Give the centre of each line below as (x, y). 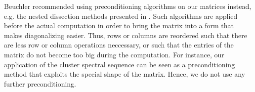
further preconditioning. (40, 83)
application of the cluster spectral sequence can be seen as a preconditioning (120, 64)
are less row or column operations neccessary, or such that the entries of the (119, 45)
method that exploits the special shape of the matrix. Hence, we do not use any (125, 74)
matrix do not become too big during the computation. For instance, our (114, 54)
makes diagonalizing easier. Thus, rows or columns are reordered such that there (126, 35)
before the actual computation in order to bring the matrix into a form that (119, 25)
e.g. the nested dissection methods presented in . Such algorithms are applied (121, 16)
